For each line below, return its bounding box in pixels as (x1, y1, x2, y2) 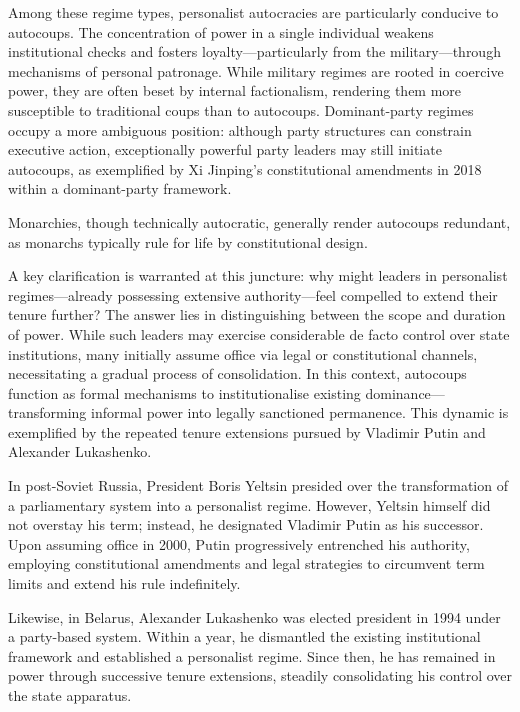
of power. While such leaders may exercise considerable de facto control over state (8, 323, 510, 344)
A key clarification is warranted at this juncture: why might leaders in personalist (8, 265, 508, 286)
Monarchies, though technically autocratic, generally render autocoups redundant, (8, 211, 511, 232)
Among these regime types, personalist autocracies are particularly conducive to (8, 2, 499, 22)
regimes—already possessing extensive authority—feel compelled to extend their (8, 284, 498, 305)
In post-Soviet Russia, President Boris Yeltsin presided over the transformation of (8, 475, 508, 496)
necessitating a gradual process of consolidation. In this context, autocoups (8, 363, 467, 384)
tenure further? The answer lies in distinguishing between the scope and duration (8, 304, 506, 325)
